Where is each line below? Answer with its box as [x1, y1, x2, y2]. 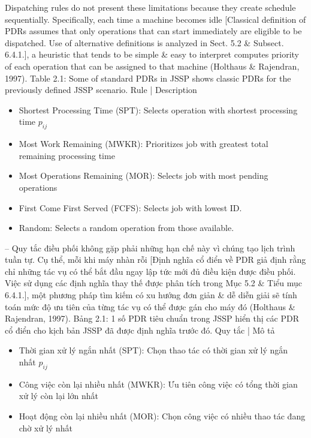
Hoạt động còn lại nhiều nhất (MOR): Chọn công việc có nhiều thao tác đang [19, 410, 306, 422]
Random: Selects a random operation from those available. [19, 221, 234, 234]
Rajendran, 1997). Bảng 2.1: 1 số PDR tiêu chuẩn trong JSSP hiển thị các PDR [5, 312, 299, 325]
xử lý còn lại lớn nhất [19, 389, 99, 402]
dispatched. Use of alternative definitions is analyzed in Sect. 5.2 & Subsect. [5, 36, 284, 49]
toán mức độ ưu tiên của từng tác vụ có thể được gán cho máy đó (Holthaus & [5, 300, 295, 313]
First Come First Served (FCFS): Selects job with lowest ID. [19, 201, 242, 214]
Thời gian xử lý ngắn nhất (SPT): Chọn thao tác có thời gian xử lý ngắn [19, 344, 288, 356]
